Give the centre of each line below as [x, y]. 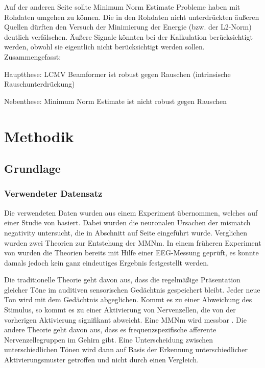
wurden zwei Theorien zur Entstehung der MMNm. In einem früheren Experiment [133, 242]
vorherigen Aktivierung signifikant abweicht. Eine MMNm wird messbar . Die [125, 319]
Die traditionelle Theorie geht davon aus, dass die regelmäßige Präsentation [122, 280]
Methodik [39, 136]
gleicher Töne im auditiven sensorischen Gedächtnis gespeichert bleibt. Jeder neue [132, 289]
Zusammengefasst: [33, 56]
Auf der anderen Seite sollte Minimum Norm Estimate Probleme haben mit [122, 7]
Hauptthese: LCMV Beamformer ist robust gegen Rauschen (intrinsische [117, 74]
